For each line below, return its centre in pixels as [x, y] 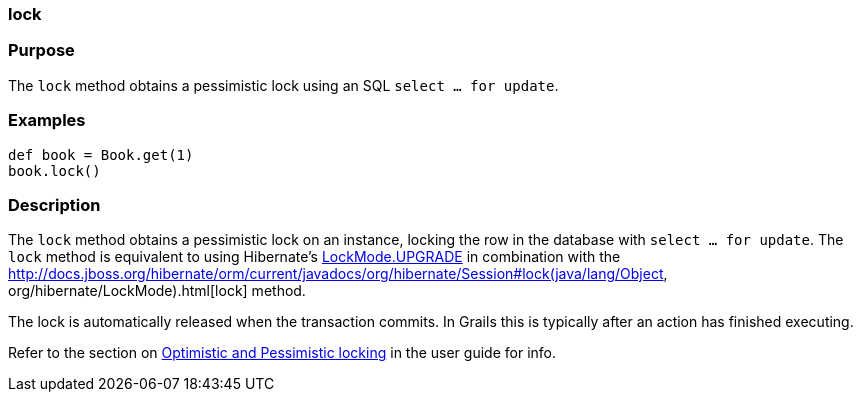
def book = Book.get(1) [101, 154]
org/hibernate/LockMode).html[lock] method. [157, 291]
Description [54, 204]
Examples [47, 120]
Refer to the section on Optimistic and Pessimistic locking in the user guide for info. [282, 353]
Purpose [41, 50]
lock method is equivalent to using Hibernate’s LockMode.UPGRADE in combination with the [314, 257]
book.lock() [54, 170]
